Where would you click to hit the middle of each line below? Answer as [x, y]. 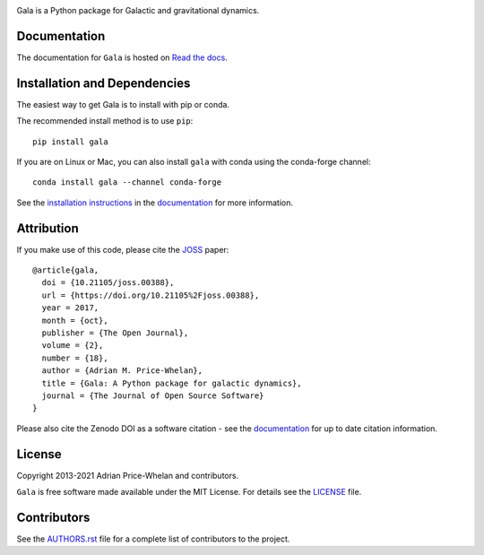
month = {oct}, [75, 320]
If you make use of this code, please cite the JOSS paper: [123, 249]
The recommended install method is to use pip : [105, 121]
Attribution [48, 228]
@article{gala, [66, 270]
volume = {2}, [73, 346]
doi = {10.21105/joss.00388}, [108, 283]
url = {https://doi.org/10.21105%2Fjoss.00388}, [151, 295]
